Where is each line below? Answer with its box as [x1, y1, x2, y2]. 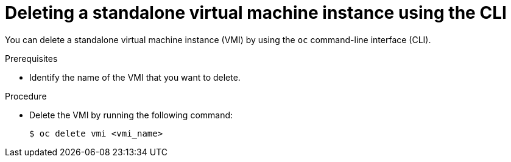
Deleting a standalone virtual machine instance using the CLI [5, 2, 507, 23]
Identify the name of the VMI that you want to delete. [29, 72, 241, 83]
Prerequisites [5, 53, 58, 64]
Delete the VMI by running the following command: [29, 109, 233, 120]
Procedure [5, 90, 47, 101]
